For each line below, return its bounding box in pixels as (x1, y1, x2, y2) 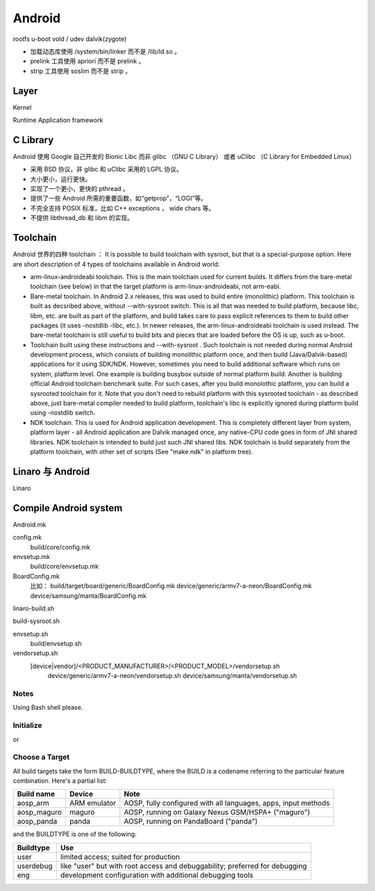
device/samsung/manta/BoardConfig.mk (30, 591, 147, 600)
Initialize (12, 721, 42, 731)
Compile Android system (12, 502, 123, 514)
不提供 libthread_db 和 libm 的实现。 (30, 214, 133, 222)
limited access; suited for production (60, 851, 181, 861)
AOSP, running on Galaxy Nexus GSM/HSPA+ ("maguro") (124, 808, 310, 817)
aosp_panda (17, 817, 58, 826)
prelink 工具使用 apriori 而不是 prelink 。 (30, 57, 145, 65)
